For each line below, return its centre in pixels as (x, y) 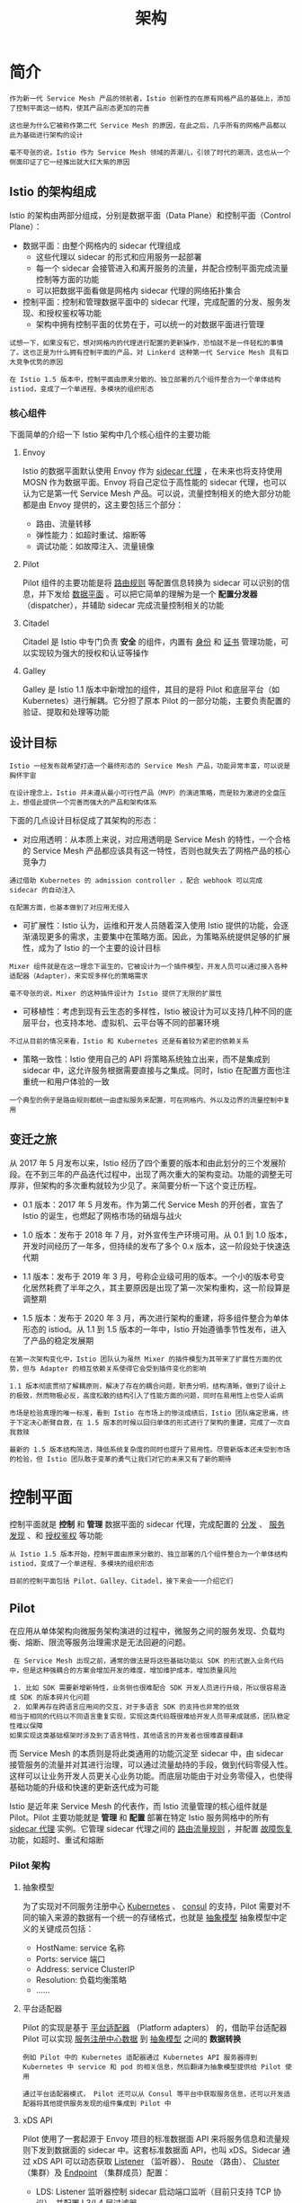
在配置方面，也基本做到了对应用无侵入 (70, 907)
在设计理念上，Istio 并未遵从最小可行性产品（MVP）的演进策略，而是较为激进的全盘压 (148, 793)
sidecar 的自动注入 (42, 890)
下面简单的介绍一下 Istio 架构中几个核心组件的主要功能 (110, 435)
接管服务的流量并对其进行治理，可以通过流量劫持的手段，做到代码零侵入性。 (151, 1765)
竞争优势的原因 (40, 362)
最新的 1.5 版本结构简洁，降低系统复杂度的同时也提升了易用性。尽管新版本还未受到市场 (150, 1449)
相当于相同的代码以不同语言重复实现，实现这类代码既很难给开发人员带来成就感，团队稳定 (150, 1717)
